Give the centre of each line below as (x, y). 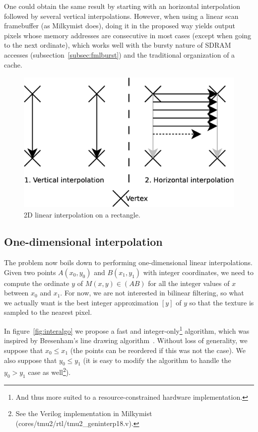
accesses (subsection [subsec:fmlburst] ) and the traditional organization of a (120, 54)
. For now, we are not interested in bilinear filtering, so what (152, 293)
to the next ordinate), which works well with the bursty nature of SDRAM (118, 45)
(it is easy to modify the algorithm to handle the (157, 360)
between (16, 293)
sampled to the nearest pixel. (48, 312)
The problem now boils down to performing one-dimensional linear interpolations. (128, 262)
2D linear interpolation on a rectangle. (82, 215)
